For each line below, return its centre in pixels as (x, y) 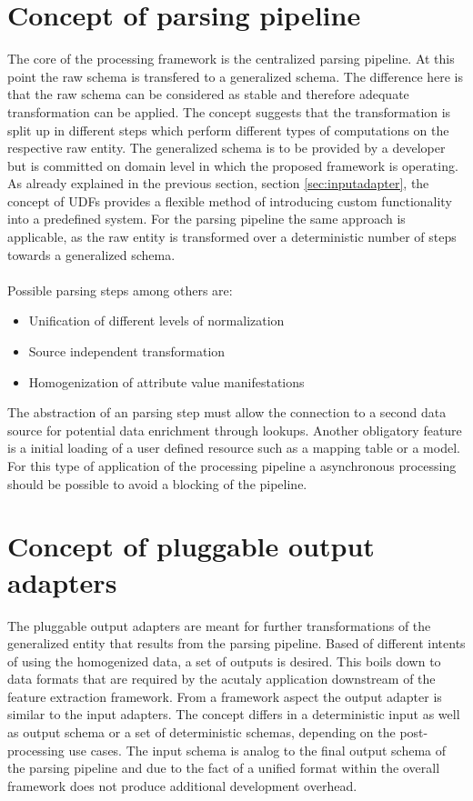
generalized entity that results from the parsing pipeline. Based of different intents (236, 643)
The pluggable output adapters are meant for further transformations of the (219, 625)
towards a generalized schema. (91, 254)
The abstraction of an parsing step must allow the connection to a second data (227, 412)
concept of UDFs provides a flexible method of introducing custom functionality (230, 200)
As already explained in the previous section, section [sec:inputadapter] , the (218, 183)
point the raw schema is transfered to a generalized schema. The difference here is (236, 76)
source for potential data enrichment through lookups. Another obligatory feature (235, 430)
